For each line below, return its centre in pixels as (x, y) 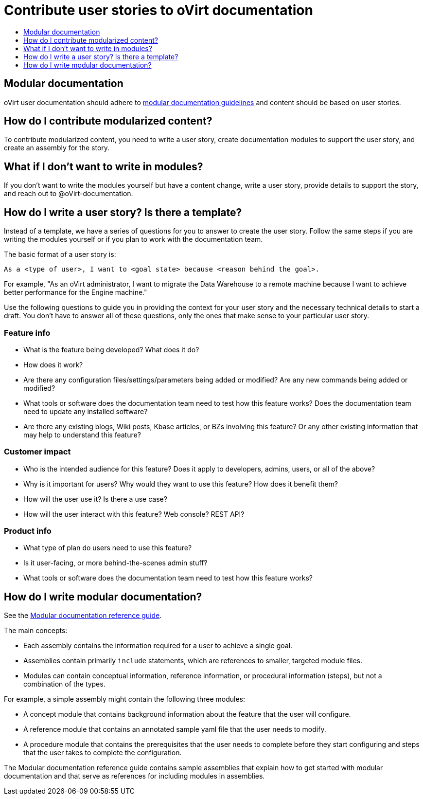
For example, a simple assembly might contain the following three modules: (124, 699)
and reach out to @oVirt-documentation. (69, 194)
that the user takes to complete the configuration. (103, 753)
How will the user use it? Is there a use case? (95, 499)
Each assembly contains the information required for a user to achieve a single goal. (158, 646)
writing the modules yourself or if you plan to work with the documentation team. (133, 239)
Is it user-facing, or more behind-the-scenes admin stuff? (115, 563)
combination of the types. (64, 684)
